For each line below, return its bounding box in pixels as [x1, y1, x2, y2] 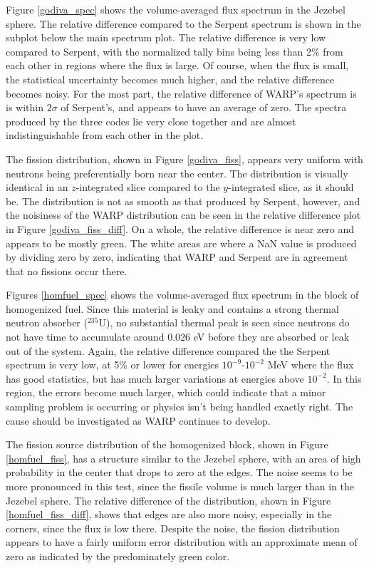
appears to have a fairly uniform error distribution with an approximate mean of [6, 535, 358, 549]
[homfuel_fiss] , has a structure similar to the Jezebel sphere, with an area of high [6, 450, 361, 465]
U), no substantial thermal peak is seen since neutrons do [98, 315, 350, 330]
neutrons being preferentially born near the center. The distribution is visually [6, 165, 348, 180]
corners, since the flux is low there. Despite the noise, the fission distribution [6, 520, 340, 535]
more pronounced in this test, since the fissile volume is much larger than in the [6, 479, 355, 493]
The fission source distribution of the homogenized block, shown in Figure [6, 437, 328, 452]
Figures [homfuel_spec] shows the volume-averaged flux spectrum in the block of [6, 287, 359, 302]
